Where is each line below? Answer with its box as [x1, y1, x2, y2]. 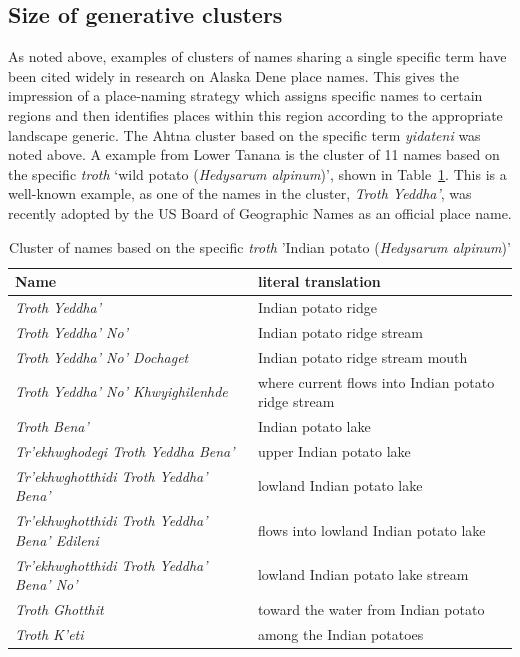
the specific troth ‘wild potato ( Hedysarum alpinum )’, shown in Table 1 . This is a [8, 163, 507, 184]
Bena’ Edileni [15, 529, 99, 550]
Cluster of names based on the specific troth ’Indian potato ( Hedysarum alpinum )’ [9, 236, 511, 257]
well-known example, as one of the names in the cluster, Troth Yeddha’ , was [8, 183, 472, 204]
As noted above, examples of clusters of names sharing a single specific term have [8, 46, 507, 67]
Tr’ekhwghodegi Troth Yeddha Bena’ [15, 440, 235, 461]
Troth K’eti [15, 623, 84, 644]
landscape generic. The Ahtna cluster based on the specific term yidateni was [8, 124, 481, 145]
